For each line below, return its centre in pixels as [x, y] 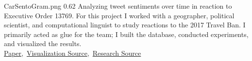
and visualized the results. [43, 43]
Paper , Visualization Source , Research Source [73, 53]
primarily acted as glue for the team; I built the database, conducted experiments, [126, 34]
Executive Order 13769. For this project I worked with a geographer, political [119, 15]
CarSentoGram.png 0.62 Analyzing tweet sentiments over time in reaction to [118, 6]
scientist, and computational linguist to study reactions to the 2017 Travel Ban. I [125, 25]
